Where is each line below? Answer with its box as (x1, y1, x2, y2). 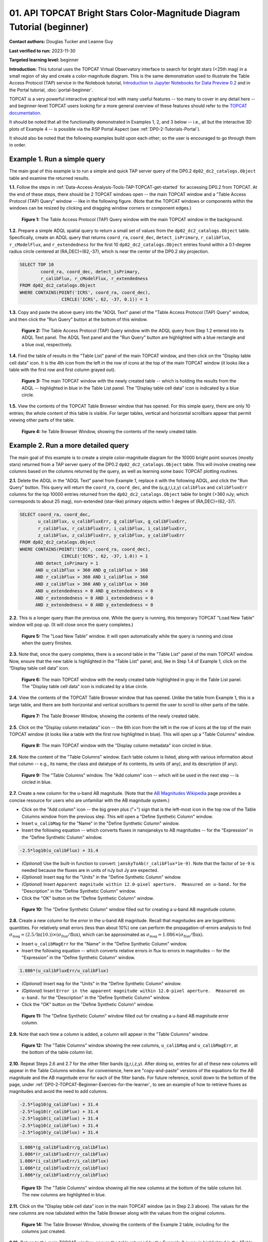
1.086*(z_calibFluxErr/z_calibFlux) (19, 1165, 109, 1171)
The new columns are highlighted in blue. (21, 1192, 106, 1198)
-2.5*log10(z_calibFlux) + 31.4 (19, 1123, 99, 1128)
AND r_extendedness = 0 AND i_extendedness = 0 (35, 595, 153, 601)
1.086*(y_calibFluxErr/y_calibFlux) (19, 1172, 109, 1178)
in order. (9, 142, 27, 148)
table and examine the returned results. (9, 175, 90, 181)
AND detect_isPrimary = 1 (35, 560, 99, 566)
